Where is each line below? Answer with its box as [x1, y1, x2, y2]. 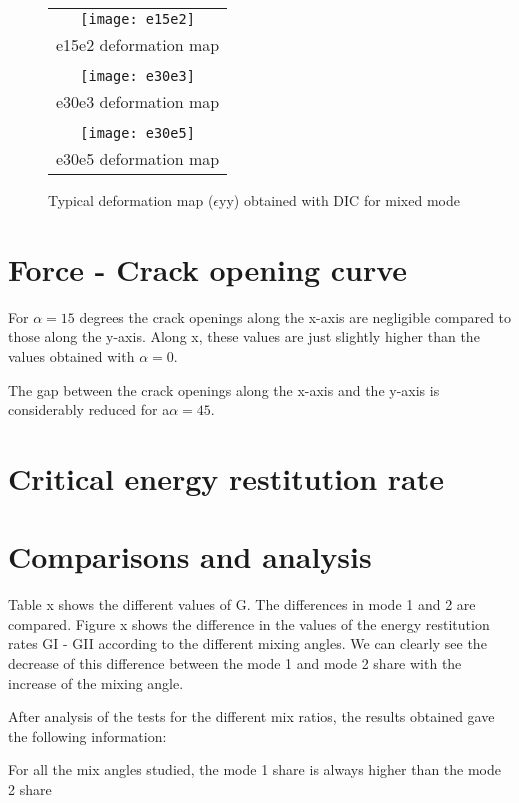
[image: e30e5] [80, 125, 195, 141]
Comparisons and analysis [8, 536, 372, 577]
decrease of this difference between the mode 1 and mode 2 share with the [8, 652, 462, 673]
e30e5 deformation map [56, 147, 220, 170]
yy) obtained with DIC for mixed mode [219, 190, 460, 210]
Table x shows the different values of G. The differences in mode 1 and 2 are [8, 594, 476, 615]
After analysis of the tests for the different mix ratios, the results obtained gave [8, 706, 495, 727]
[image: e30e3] [80, 68, 195, 84]
